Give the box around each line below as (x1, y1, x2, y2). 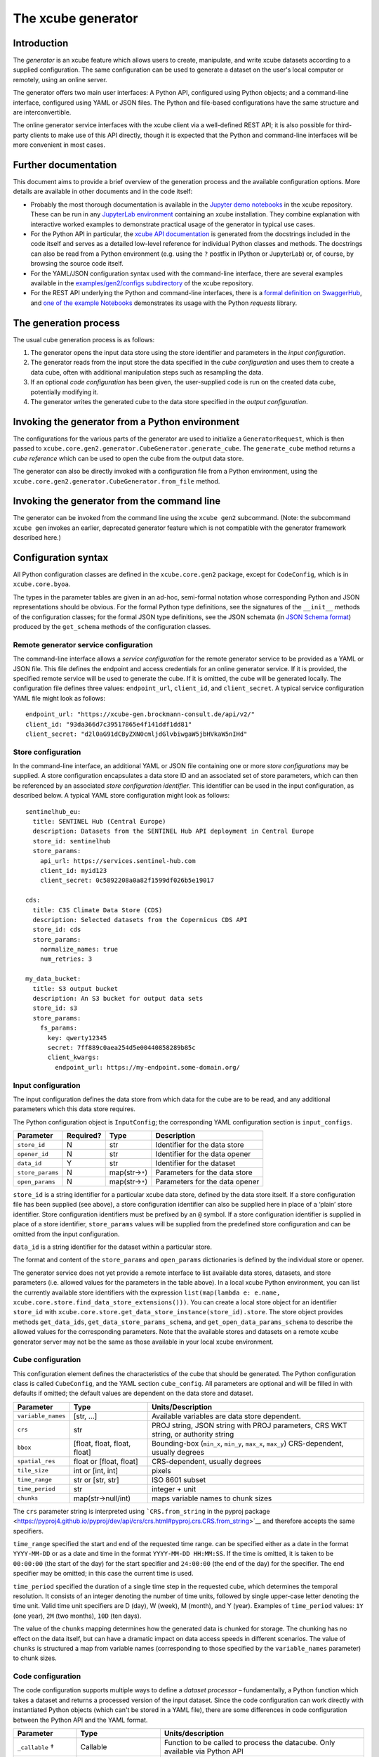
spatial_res (17, 1458, 55, 1465)
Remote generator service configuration (13, 640, 154, 649)
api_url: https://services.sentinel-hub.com (39, 857, 196, 864)
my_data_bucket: (25, 975, 81, 983)
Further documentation (13, 159, 117, 171)
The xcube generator (13, 11, 138, 26)
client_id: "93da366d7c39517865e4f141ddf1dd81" (25, 720, 192, 728)
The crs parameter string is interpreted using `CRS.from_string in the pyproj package (13, 1507, 270, 1515)
